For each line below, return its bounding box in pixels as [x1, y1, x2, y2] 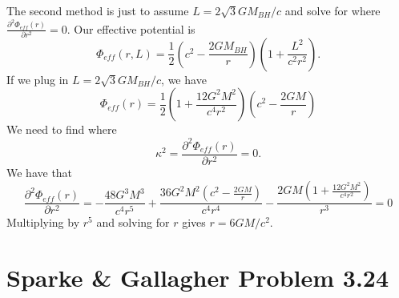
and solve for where [284, 2, 381, 18]
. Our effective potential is [66, 20, 195, 37]
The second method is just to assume [6, 2, 189, 18]
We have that [6, 163, 73, 180]
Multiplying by [6, 214, 80, 231]
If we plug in [6, 70, 69, 87]
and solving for [96, 214, 170, 231]
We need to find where [6, 121, 117, 138]
